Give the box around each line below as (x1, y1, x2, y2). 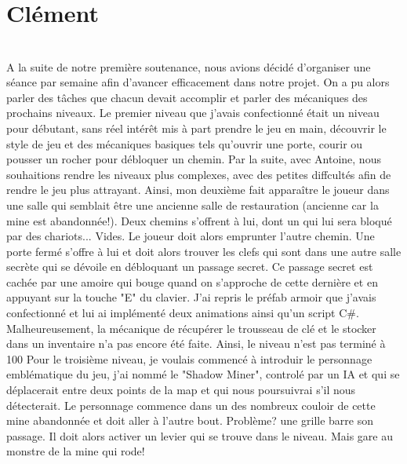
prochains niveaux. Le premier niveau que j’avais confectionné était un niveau (6, 104, 380, 121)
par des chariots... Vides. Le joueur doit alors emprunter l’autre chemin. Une (6, 228, 375, 244)
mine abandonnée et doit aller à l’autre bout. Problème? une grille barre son (6, 412, 373, 429)
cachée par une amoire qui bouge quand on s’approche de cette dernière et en (6, 273, 378, 290)
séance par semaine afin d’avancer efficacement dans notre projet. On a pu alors (6, 74, 390, 90)
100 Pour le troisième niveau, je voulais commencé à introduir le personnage (6, 350, 372, 367)
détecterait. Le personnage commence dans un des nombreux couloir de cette (6, 396, 376, 413)
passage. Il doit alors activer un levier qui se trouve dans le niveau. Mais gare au (6, 427, 393, 444)
